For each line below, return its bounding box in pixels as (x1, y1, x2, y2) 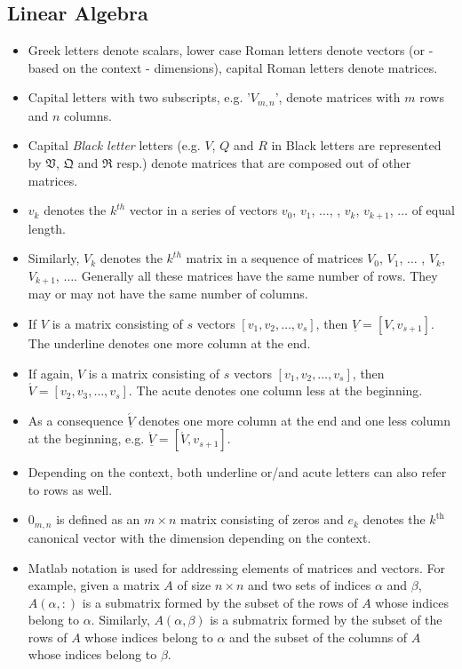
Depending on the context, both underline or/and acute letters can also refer (28, 463, 447, 482)
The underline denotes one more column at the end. (28, 333, 311, 352)
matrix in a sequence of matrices (186, 249, 363, 267)
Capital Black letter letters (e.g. (28, 136, 201, 155)
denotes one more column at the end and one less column (138, 410, 450, 429)
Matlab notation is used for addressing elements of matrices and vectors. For (28, 558, 445, 577)
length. (28, 219, 66, 237)
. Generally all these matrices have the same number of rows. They (74, 266, 438, 284)
